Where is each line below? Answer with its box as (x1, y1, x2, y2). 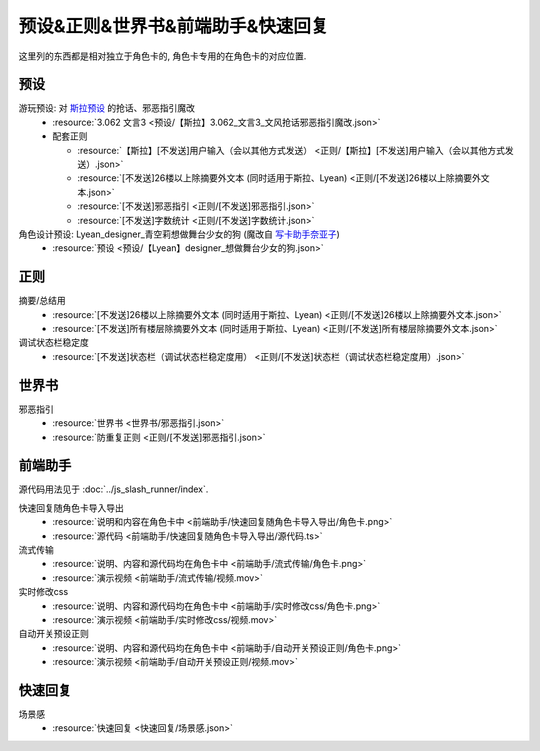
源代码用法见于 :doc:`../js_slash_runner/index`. (18, 483, 209, 495)
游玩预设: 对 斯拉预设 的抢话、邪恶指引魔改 (18, 102, 195, 114)
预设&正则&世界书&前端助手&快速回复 (18, 15, 329, 37)
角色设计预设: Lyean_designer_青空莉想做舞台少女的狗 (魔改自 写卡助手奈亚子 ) (18, 228, 340, 240)
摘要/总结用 (18, 295, 67, 307)
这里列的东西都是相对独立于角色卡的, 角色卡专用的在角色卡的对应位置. (18, 50, 307, 62)
